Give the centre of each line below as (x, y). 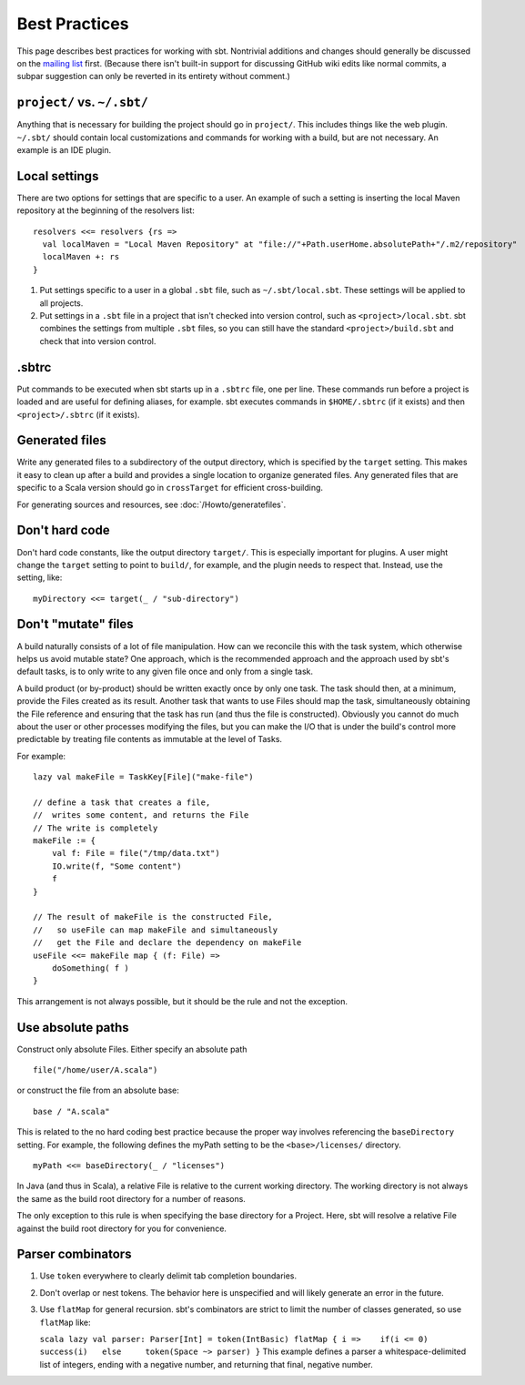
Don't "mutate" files (75, 624)
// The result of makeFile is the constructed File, (153, 917)
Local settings (58, 176)
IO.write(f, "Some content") (116, 866)
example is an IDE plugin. (64, 150)
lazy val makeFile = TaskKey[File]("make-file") (143, 777)
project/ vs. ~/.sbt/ (83, 102)
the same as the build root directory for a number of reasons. (131, 1198)
